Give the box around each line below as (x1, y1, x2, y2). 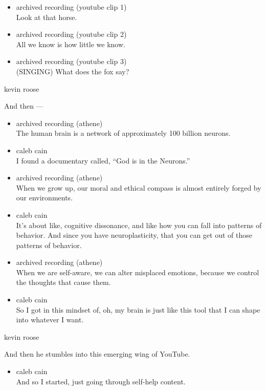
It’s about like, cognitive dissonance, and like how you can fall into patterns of (16, 219, 262, 230)
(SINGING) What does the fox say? (16, 66, 129, 76)
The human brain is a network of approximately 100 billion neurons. (16, 128, 231, 138)
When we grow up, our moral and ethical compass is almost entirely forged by (16, 182, 261, 193)
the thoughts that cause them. (16, 277, 111, 288)
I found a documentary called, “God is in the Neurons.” (16, 155, 190, 166)
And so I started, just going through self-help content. (16, 376, 186, 386)
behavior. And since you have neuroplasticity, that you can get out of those (16, 230, 252, 240)
